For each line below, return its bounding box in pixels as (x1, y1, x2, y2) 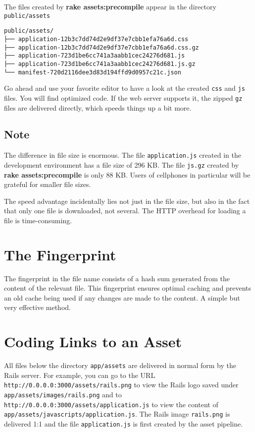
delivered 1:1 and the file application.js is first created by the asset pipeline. (4, 419, 243, 429)
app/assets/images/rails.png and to (4, 389, 122, 400)
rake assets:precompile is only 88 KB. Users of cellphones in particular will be (4, 169, 251, 180)
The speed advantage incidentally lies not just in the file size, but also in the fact (4, 195, 250, 206)
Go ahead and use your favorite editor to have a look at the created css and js (4, 83, 245, 93)
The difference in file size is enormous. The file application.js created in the (4, 150, 241, 160)
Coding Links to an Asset (4, 331, 182, 352)
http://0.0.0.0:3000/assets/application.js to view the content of (4, 399, 218, 409)
